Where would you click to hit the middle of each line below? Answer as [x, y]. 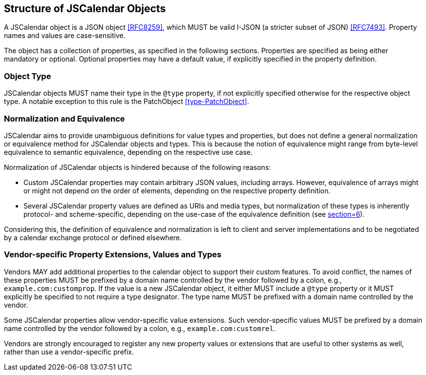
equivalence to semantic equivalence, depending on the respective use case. [128, 152]
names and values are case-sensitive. [65, 36]
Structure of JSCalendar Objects [85, 9]
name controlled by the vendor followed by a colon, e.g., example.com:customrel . [140, 328]
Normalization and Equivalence [64, 118]
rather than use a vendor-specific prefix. [69, 352]
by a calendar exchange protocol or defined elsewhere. [93, 237]
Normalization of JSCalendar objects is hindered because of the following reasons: [138, 167]
